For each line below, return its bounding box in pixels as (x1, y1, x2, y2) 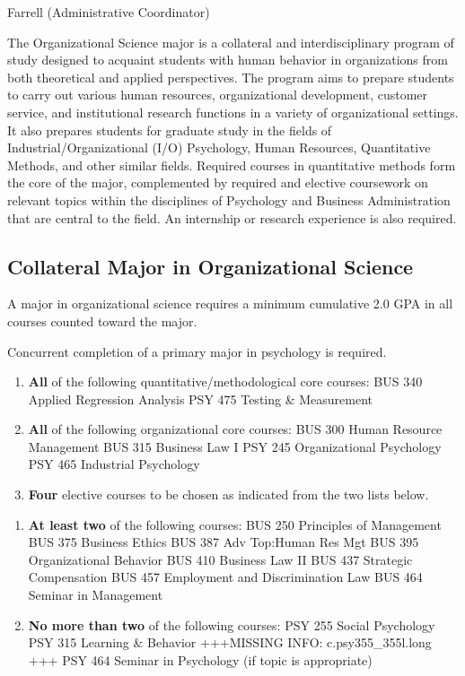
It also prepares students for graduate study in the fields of (7, 120, 332, 139)
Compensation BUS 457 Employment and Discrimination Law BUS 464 (28, 568, 423, 586)
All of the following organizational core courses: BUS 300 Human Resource (28, 420, 443, 438)
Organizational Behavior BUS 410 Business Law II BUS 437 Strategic (28, 550, 413, 568)
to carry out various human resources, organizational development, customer (7, 85, 428, 104)
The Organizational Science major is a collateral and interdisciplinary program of (7, 32, 454, 51)
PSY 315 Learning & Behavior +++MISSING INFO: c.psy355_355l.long (28, 633, 432, 652)
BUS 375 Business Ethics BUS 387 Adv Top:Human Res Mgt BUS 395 (28, 533, 419, 551)
